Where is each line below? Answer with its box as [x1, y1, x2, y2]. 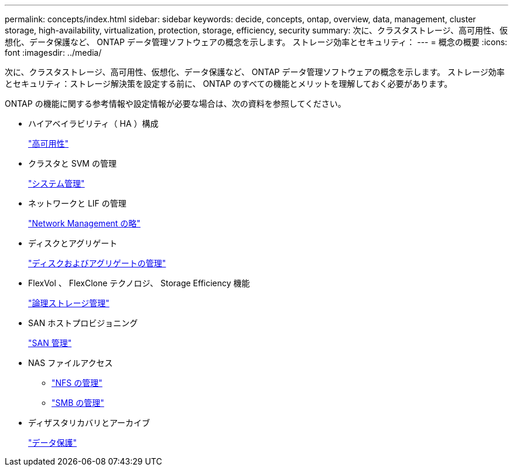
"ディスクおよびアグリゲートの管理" [28, 258, 166, 268]
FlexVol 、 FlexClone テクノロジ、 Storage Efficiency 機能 [28, 278, 250, 288]
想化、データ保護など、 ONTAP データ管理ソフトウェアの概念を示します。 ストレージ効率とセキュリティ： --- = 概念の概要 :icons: [5, 37, 508, 47]
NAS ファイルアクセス [28, 358, 113, 368]
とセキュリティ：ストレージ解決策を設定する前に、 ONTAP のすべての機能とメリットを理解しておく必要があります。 [5, 79, 453, 89]
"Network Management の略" [28, 218, 141, 228]
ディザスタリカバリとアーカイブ [28, 418, 151, 428]
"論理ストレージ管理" [28, 298, 110, 308]
